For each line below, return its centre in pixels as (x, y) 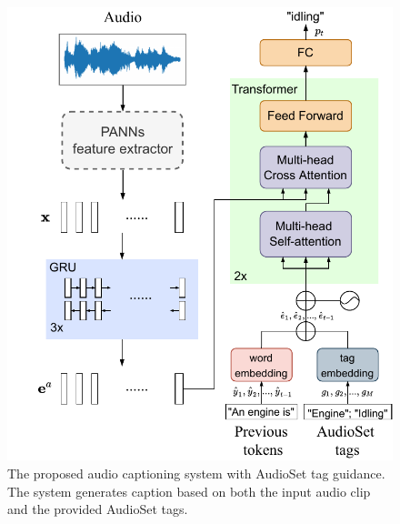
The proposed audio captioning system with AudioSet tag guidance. (196, 474)
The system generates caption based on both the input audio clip (189, 491)
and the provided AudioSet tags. (98, 509)
